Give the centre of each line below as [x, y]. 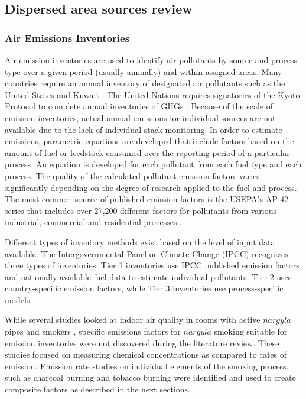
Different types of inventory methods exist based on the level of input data [140, 241]
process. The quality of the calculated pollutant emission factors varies [132, 175]
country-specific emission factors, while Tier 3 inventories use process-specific [144, 288]
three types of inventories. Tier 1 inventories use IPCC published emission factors [152, 265]
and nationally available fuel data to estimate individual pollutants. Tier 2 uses [148, 276]
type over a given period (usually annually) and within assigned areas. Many [144, 71]
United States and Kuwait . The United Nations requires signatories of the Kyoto [152, 94]
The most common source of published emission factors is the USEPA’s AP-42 [147, 199]
